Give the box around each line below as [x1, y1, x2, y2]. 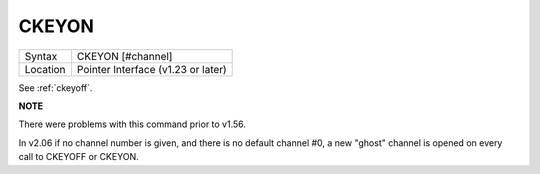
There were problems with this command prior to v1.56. [18, 118, 247, 130]
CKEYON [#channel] [76, 49, 173, 63]
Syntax [24, 49, 58, 63]
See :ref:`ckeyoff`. [18, 81, 93, 94]
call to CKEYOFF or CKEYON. [18, 151, 139, 163]
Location [24, 62, 66, 76]
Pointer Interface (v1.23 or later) [76, 62, 227, 76]
